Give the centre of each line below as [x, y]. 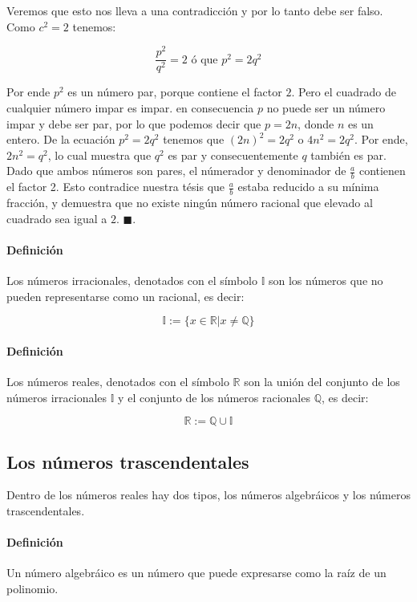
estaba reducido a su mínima [308, 187]
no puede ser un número [326, 107]
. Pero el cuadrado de [344, 92]
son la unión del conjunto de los [322, 381]
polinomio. [32, 588]
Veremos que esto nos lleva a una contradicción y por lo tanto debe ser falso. [195, 10]
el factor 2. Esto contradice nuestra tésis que [116, 187]
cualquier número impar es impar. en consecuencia [130, 107]
